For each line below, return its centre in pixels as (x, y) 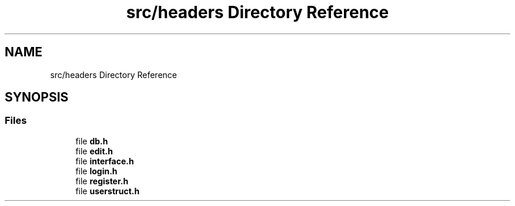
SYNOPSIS (37, 97)
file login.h (96, 171)
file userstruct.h (108, 191)
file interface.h (105, 161)
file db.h (92, 141)
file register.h (102, 181)
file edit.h (94, 151)
